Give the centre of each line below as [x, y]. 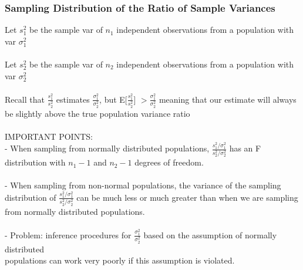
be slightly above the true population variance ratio [97, 113]
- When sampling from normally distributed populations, [107, 148]
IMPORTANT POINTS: [49, 136]
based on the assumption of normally [210, 234]
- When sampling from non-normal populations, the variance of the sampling [143, 185]
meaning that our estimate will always [228, 99]
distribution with [35, 162]
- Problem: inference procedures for [68, 234]
